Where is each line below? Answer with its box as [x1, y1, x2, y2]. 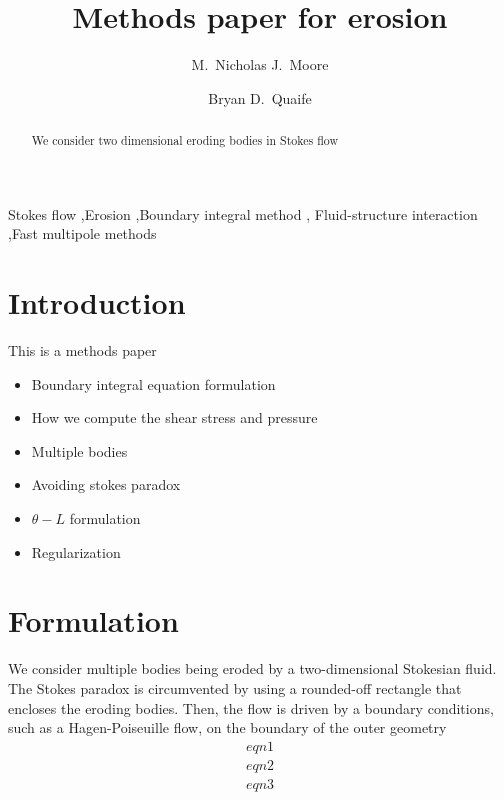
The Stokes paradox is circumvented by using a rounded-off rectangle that [8, 677, 462, 698]
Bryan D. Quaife [208, 87, 312, 108]
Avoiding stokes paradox [31, 474, 181, 495]
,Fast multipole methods [8, 223, 157, 244]
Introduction [8, 282, 186, 323]
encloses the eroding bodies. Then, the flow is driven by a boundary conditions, [8, 697, 494, 718]
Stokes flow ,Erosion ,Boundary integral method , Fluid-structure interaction [8, 203, 478, 224]
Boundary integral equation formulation [31, 373, 276, 394]
